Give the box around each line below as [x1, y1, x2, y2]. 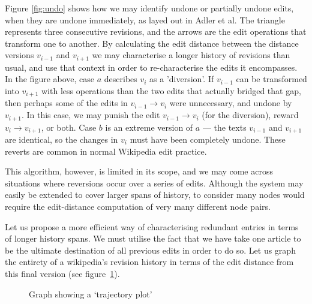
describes [104, 73, 137, 85]
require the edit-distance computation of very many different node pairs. [5, 200, 271, 212]
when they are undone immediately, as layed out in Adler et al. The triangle [5, 13, 285, 26]
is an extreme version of [105, 121, 193, 133]
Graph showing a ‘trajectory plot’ [29, 287, 152, 300]
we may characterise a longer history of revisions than [92, 49, 290, 61]
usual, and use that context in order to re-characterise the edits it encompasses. [5, 61, 298, 73]
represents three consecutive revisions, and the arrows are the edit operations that [5, 25, 307, 38]
